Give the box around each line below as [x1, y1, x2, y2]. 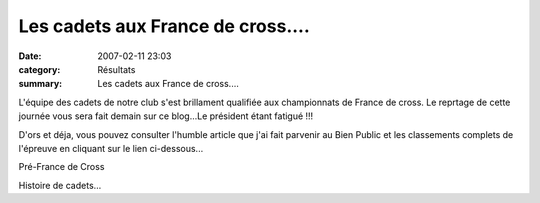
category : [18, 63, 61, 75]
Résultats [97, 63, 136, 75]
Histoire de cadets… [18, 179, 102, 191]
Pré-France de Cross [18, 161, 105, 173]
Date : [18, 50, 42, 62]
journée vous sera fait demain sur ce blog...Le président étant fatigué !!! [18, 110, 314, 122]
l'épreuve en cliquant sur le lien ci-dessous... [18, 142, 204, 154]
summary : [18, 78, 63, 90]
